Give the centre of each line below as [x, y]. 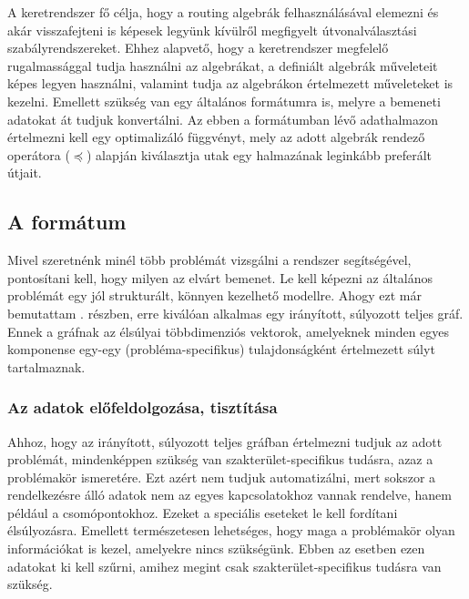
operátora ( [39, 154]
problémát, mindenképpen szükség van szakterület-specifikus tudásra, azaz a [220, 459]
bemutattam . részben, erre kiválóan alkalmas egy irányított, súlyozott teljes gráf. [235, 313]
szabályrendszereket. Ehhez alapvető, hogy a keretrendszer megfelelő [198, 48]
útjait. [25, 173]
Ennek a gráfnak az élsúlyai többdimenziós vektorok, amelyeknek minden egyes [229, 331]
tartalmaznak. [46, 366]
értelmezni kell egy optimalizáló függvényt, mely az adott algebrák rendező [216, 137]
